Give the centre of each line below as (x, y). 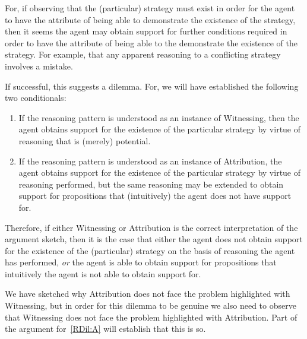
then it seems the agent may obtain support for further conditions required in (146, 31)
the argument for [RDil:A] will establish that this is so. (105, 329)
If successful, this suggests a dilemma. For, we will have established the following (152, 86)
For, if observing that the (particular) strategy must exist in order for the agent (150, 8)
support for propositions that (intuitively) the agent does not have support (155, 196)
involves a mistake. (39, 66)
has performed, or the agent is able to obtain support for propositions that (141, 262)
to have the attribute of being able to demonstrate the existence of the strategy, (150, 19)
